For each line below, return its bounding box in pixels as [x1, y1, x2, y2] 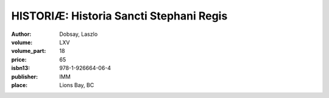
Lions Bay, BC [59, 81, 94, 88]
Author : [11, 30, 32, 38]
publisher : [11, 73, 38, 80]
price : [11, 55, 27, 63]
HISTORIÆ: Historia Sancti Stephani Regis [11, 9, 228, 23]
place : [11, 81, 28, 88]
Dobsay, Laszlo [59, 30, 98, 38]
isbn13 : [11, 65, 30, 72]
